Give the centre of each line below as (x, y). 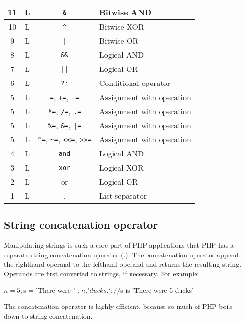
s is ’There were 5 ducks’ (157, 290)
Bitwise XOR (122, 26)
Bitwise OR (119, 41)
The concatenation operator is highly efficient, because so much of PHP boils (118, 306)
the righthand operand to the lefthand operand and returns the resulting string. (123, 264)
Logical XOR (121, 167)
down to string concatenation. (48, 315)
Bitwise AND (125, 12)
